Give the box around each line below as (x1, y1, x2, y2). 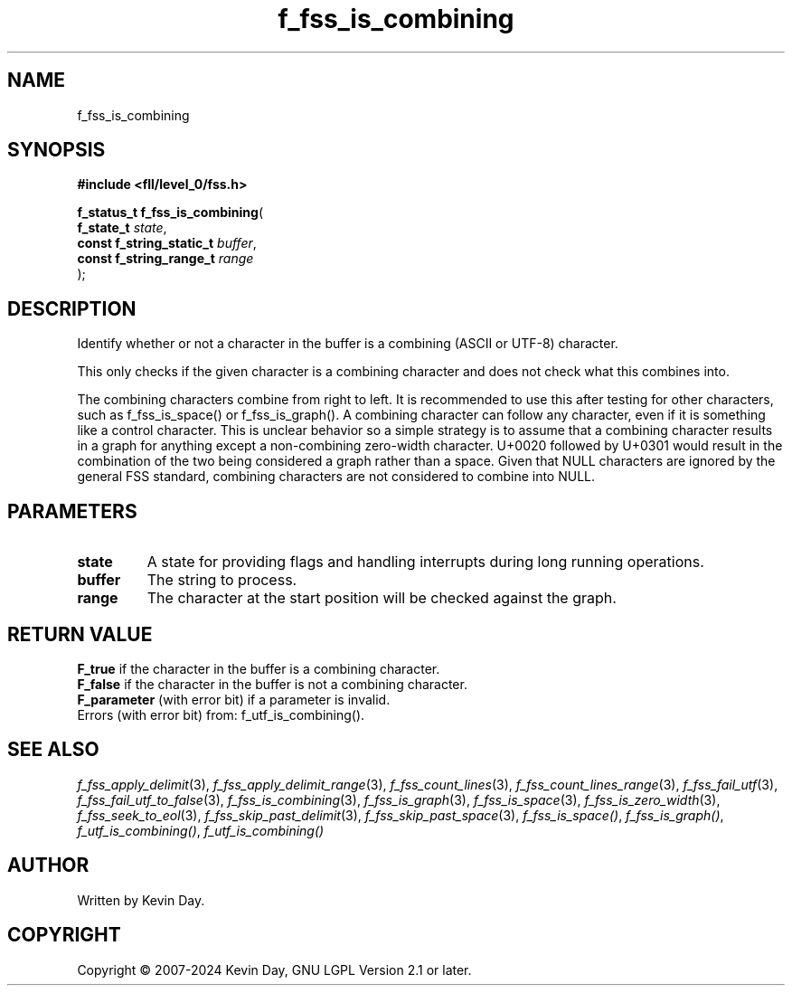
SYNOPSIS (7, 138, 106, 162)
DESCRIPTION (7, 297, 137, 320)
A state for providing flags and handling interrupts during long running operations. (146, 553, 704, 572)
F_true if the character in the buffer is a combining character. (77, 660, 440, 676)
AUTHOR (7, 854, 90, 877)
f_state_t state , (77, 220, 167, 236)
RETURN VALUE (7, 622, 153, 646)
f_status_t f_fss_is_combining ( (77, 204, 264, 221)
